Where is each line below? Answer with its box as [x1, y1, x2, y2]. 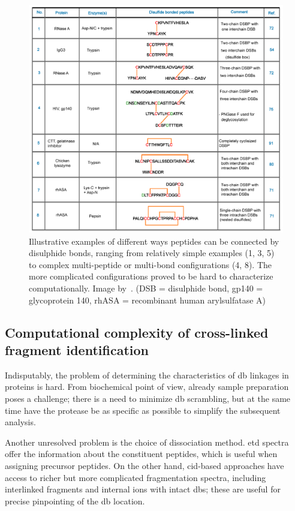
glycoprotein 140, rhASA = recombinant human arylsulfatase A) [29, 293, 266, 306]
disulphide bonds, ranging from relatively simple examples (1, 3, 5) [29, 247, 275, 259]
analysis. [5, 416, 36, 428]
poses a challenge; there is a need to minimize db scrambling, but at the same [5, 392, 291, 404]
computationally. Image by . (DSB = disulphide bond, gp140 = [29, 282, 263, 294]
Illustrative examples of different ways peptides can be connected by [29, 235, 279, 247]
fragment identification [5, 341, 149, 359]
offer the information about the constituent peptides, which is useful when [5, 447, 278, 460]
